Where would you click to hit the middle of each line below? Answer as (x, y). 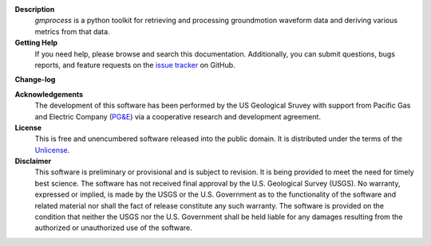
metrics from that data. (73, 31)
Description (35, 9)
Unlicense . (52, 150)
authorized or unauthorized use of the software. (113, 228)
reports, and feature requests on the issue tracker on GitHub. (135, 64)
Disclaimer (33, 161)
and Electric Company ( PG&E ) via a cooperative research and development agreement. (178, 116)
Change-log (35, 80)
